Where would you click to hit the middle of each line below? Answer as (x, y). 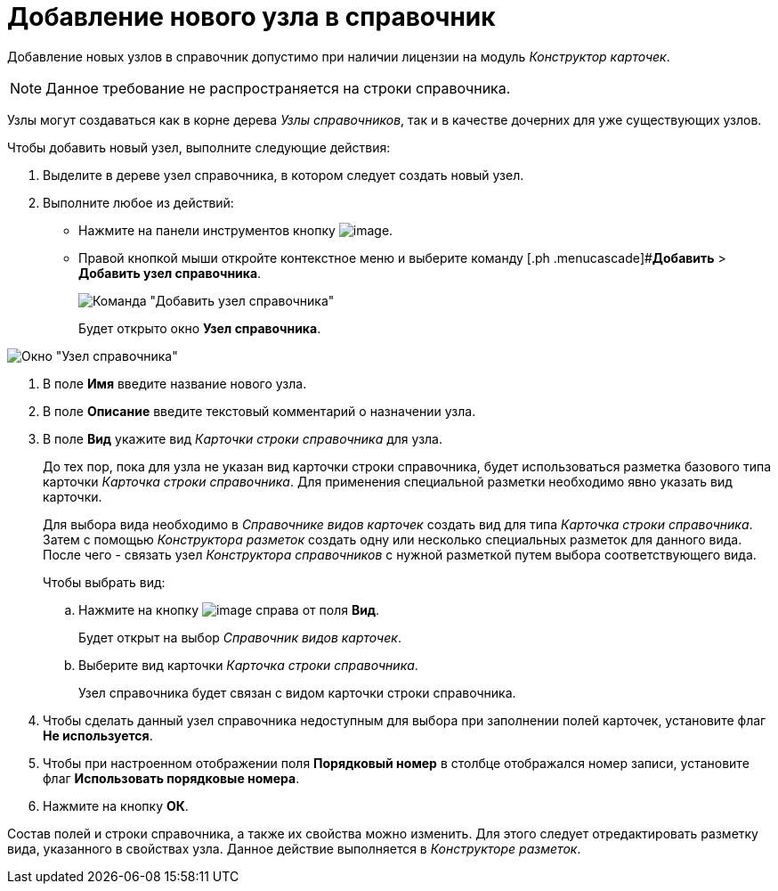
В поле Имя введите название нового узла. (175, 383)
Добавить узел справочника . (170, 273)
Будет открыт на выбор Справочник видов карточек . (240, 637)
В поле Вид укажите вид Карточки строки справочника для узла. (243, 438)
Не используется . (98, 735)
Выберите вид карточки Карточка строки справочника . (248, 665)
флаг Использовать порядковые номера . (171, 778)
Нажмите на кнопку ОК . (116, 805)
